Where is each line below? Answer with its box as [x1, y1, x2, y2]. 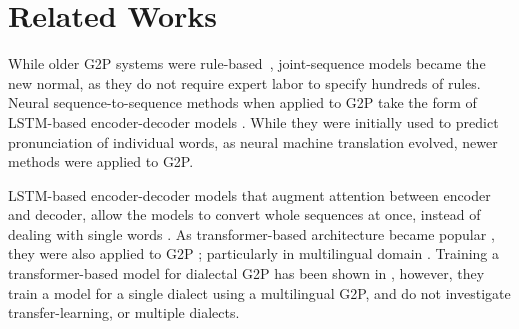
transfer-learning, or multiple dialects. [8, 302, 240, 323]
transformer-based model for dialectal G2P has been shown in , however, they [8, 263, 485, 284]
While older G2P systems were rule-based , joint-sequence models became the [8, 53, 486, 74]
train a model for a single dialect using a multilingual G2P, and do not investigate [8, 282, 511, 303]
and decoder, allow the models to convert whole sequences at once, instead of [8, 204, 481, 225]
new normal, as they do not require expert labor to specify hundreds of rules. [8, 72, 481, 93]
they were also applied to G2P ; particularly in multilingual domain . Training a [8, 243, 500, 264]
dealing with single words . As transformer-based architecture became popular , [8, 223, 495, 244]
